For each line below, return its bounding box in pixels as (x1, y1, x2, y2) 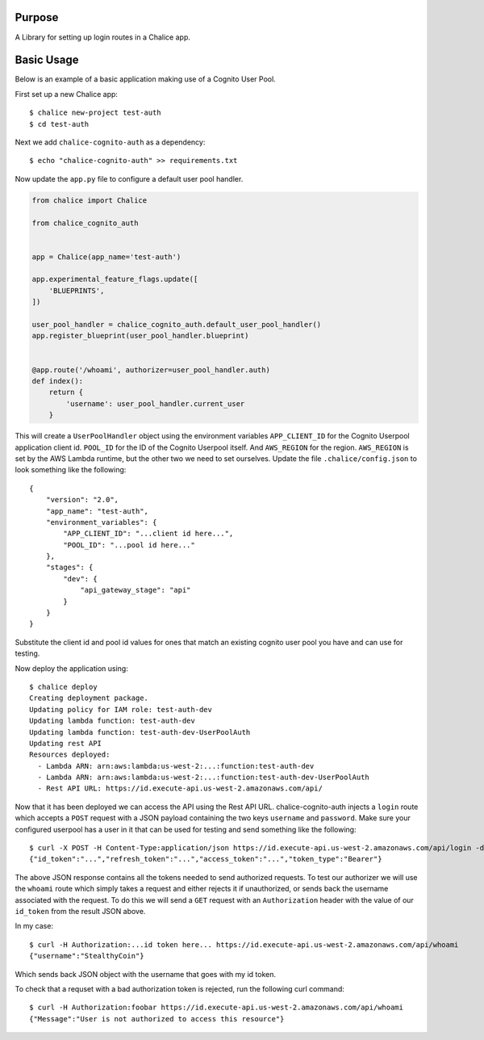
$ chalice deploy (29, 682, 98, 691)
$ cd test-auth (29, 120, 90, 128)
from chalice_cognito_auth (31, 218, 139, 228)
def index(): (31, 376, 84, 385)
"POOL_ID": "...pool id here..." (63, 540, 195, 549)
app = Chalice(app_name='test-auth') (31, 252, 181, 262)
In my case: (15, 921, 54, 931)
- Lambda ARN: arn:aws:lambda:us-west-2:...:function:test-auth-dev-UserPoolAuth (37, 773, 370, 782)
